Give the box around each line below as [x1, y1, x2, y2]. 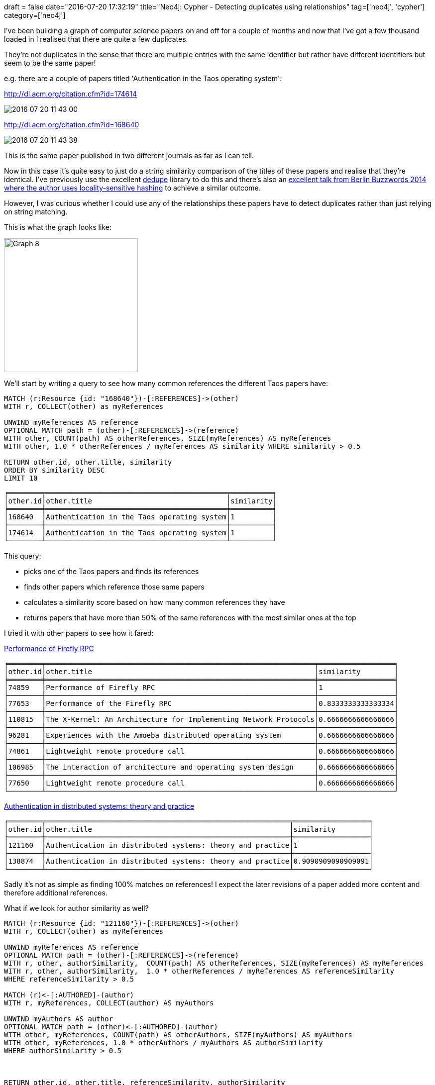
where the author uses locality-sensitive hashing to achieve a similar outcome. [4, 184, 261, 192]
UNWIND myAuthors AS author [4, 1015, 113, 1023]
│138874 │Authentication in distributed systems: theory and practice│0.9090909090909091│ [4, 857, 373, 865]
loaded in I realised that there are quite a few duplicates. [4, 35, 188, 43]
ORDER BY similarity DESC [4, 466, 105, 474]
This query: [4, 552, 41, 560]
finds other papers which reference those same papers [24, 583, 205, 591]
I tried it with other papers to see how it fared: [4, 629, 154, 637]
